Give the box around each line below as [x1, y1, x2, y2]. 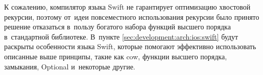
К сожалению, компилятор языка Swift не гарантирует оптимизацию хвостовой [4, 2, 251, 12]
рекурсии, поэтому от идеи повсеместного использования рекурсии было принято [4, 11, 259, 22]
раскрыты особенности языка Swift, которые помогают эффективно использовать [4, 41, 256, 52]
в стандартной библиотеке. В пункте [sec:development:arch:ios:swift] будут [4, 31, 238, 42]
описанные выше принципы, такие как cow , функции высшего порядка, [4, 51, 227, 61]
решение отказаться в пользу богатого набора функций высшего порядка [4, 21, 231, 32]
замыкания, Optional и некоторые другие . [4, 61, 135, 71]
